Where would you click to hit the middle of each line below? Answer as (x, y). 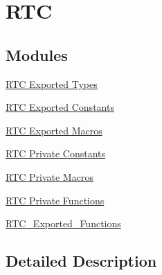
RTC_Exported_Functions (63, 223)
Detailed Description (81, 261)
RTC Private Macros (49, 176)
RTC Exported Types (52, 83)
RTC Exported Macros (54, 130)
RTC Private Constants (56, 153)
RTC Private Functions (55, 200)
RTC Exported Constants (60, 107)
